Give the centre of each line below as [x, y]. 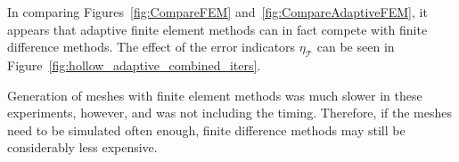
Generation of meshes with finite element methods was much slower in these [215, 95]
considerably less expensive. [82, 147]
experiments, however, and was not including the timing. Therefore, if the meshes [229, 113]
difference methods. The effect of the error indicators [152, 47]
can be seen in [356, 47]
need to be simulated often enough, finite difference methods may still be [206, 130]
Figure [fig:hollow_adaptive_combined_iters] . [134, 65]
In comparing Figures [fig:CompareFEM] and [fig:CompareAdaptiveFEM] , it [217, 12]
